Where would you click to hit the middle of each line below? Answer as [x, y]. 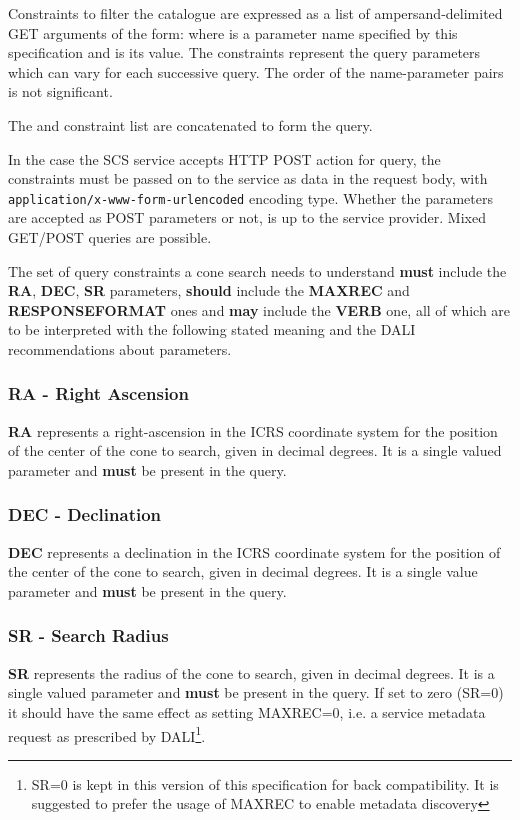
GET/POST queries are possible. [110, 237]
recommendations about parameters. [120, 348]
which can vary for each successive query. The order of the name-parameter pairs [256, 71]
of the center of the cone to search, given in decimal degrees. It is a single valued [255, 450]
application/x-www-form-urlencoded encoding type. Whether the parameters [250, 197]
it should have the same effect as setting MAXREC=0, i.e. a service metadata [247, 711]
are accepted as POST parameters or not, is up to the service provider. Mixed [247, 217]
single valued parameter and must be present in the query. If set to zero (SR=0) [256, 692]
